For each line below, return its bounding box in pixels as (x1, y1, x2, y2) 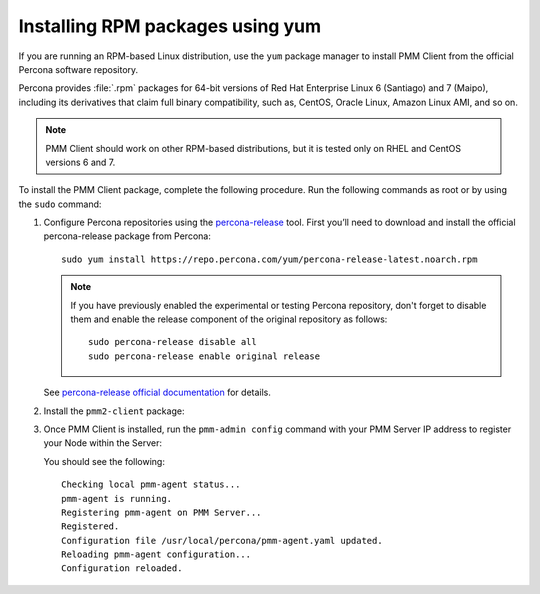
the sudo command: (18, 198, 102, 210)
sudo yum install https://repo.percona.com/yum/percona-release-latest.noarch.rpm (61, 253, 478, 265)
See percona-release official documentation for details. (43, 386, 272, 399)
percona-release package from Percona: (43, 230, 212, 242)
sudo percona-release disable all (88, 336, 257, 348)
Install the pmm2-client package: (43, 405, 185, 417)
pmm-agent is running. (61, 493, 173, 504)
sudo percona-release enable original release (88, 350, 320, 362)
